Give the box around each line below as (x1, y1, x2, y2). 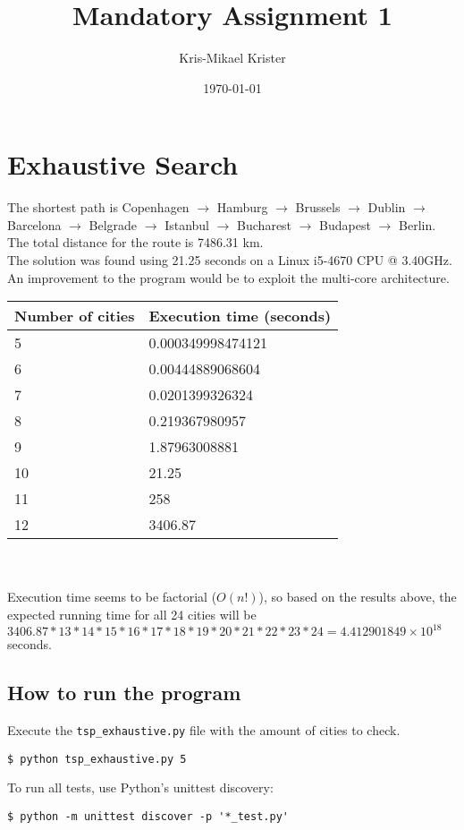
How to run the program (7, 679, 241, 706)
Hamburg (216, 198, 268, 217)
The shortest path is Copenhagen (7, 198, 190, 217)
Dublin (367, 198, 406, 217)
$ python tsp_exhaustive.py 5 (7, 752, 187, 766)
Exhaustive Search (7, 146, 239, 183)
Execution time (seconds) (148, 305, 332, 327)
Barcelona (7, 215, 62, 234)
